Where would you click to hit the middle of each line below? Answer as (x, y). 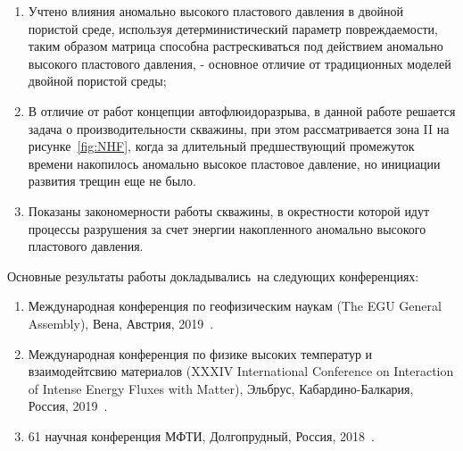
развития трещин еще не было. (112, 181)
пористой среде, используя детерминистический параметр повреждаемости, (233, 28)
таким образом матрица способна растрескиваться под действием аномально (236, 46)
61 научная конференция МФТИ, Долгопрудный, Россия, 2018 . (201, 435)
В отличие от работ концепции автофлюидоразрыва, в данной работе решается (242, 110)
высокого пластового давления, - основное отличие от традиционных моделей (240, 63)
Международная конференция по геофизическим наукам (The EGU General (235, 306)
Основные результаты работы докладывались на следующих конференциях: (213, 276)
